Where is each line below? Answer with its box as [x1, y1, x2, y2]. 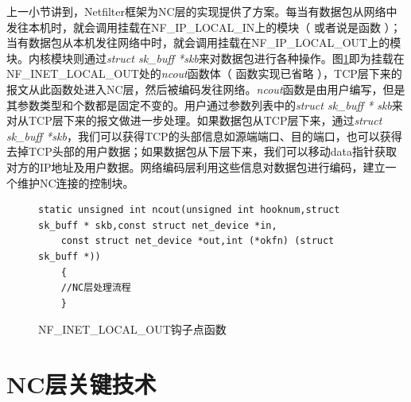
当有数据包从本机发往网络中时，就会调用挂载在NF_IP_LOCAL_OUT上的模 [6, 34, 401, 51]
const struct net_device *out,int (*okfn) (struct [60, 235, 335, 247]
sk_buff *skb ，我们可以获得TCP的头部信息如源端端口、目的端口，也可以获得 [6, 127, 402, 144]
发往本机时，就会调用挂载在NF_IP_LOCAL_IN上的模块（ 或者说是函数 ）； [6, 18, 401, 35]
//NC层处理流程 [60, 282, 131, 294]
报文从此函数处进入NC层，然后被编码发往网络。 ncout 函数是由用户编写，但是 [6, 80, 405, 97]
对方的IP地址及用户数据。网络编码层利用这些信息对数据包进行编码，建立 [6, 158, 386, 175]
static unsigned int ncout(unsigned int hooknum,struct [38, 204, 340, 216]
